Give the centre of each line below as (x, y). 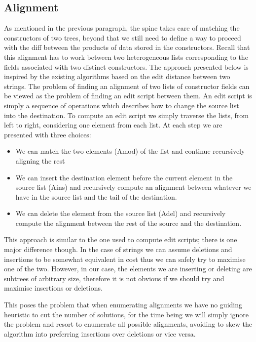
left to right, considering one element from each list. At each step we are (113, 125)
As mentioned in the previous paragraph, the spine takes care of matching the (122, 28)
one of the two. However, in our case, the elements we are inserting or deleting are (128, 269)
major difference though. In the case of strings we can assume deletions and (118, 249)
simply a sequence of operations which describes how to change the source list (122, 105)
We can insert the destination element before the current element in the (124, 177)
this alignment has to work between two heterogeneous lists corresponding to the (126, 57)
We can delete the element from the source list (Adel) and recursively (121, 213)
